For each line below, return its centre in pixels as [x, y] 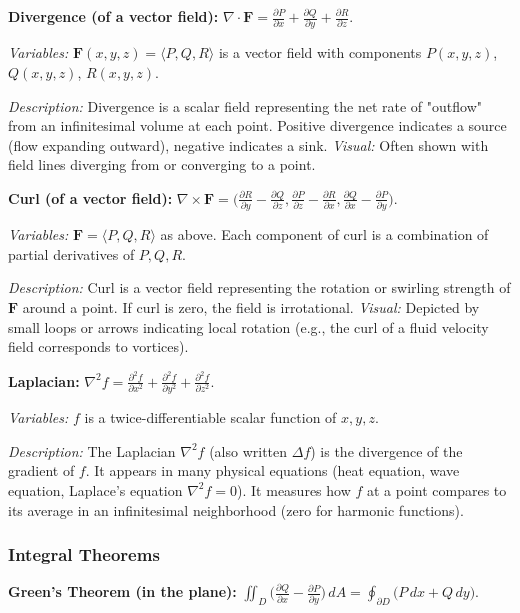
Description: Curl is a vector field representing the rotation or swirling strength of [259, 287]
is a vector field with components [320, 52]
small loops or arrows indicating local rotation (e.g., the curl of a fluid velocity [248, 326]
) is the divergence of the [386, 450]
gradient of [41, 470]
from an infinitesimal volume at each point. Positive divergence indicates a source [257, 125]
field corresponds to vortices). [98, 346]
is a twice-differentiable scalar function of [210, 417]
